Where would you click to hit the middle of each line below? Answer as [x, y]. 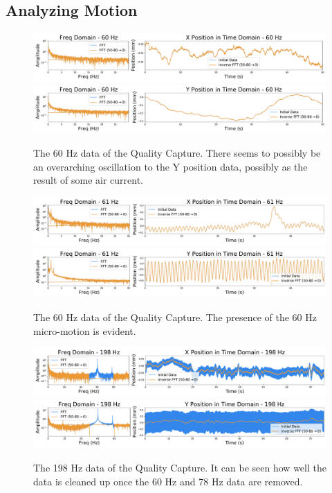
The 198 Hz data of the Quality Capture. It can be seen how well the [180, 468]
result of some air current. [88, 180]
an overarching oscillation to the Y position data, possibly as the [170, 166]
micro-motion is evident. [85, 330]
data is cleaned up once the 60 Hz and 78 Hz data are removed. [168, 481]
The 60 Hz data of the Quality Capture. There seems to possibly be [177, 153]
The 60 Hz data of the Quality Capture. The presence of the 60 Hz [175, 317]
